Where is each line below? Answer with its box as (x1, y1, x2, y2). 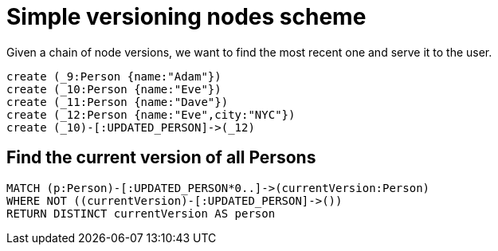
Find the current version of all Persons (6, 147, 316, 168)
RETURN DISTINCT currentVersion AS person (6, 206, 276, 220)
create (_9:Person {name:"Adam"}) (6, 69, 222, 83)
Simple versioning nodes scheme (6, 3, 367, 30)
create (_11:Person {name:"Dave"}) (6, 95, 229, 108)
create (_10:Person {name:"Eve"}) (6, 82, 222, 96)
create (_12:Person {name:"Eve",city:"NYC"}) (6, 108, 296, 121)
